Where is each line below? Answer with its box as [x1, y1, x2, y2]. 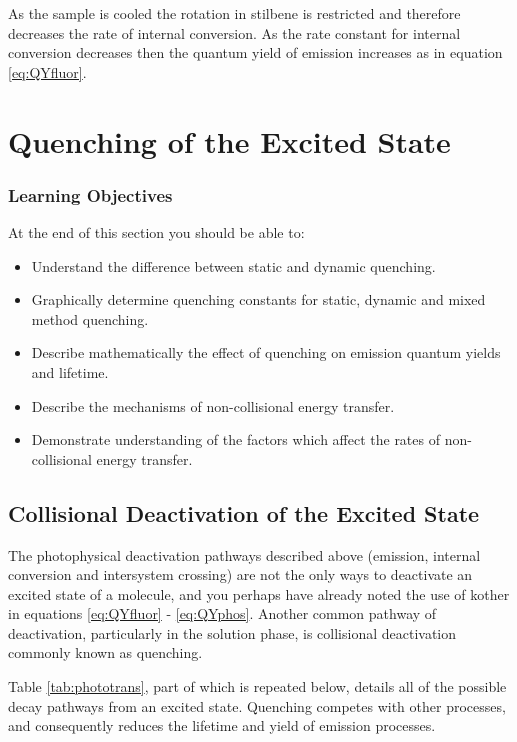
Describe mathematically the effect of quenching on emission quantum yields [31, 342, 501, 363]
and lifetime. [31, 361, 109, 382]
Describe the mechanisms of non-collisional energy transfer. [31, 395, 395, 416]
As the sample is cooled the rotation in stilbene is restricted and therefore [8, 3, 461, 23]
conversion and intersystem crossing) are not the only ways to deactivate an [8, 564, 473, 585]
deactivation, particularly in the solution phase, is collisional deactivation [8, 622, 457, 643]
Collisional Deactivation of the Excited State [8, 497, 480, 528]
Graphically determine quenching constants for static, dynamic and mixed [31, 289, 486, 310]
